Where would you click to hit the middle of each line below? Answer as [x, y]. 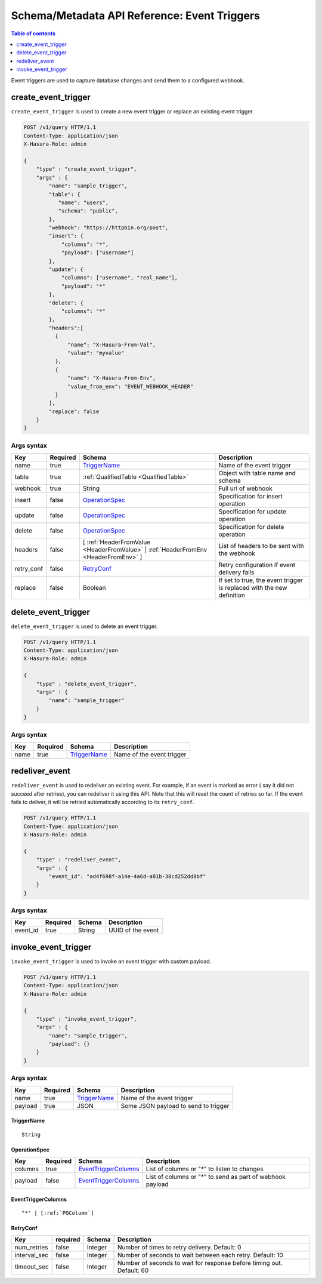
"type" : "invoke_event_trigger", [86, 1019]
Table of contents [33, 33]
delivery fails [236, 572]
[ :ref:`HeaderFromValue [117, 542]
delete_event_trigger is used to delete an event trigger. [84, 626]
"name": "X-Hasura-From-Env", [112, 378]
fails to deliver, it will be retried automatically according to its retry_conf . [103, 802]
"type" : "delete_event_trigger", [86, 684]
